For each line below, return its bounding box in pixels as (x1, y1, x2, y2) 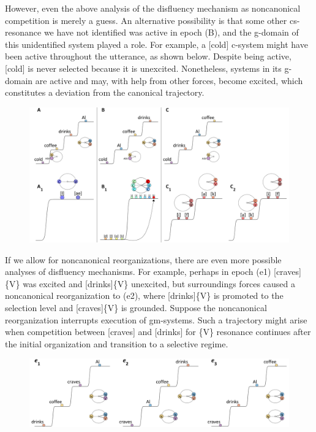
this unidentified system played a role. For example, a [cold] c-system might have (5, 37, 308, 50)
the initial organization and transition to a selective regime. (5, 337, 228, 350)
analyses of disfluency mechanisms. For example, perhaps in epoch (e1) (5, 265, 271, 278)
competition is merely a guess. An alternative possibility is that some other (5, 13, 287, 26)
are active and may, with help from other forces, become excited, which (35, 74, 303, 87)
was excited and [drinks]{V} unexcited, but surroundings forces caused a (23, 277, 295, 290)
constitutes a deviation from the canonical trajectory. (5, 86, 205, 99)
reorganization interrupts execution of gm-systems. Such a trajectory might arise (5, 313, 307, 326)
